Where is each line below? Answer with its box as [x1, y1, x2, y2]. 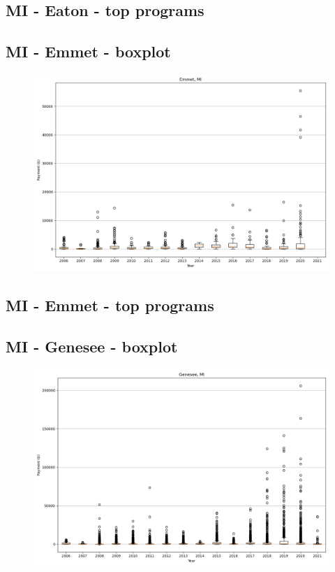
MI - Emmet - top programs [6, 294, 214, 316]
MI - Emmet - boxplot [6, 41, 171, 62]
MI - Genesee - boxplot [6, 336, 178, 357]
